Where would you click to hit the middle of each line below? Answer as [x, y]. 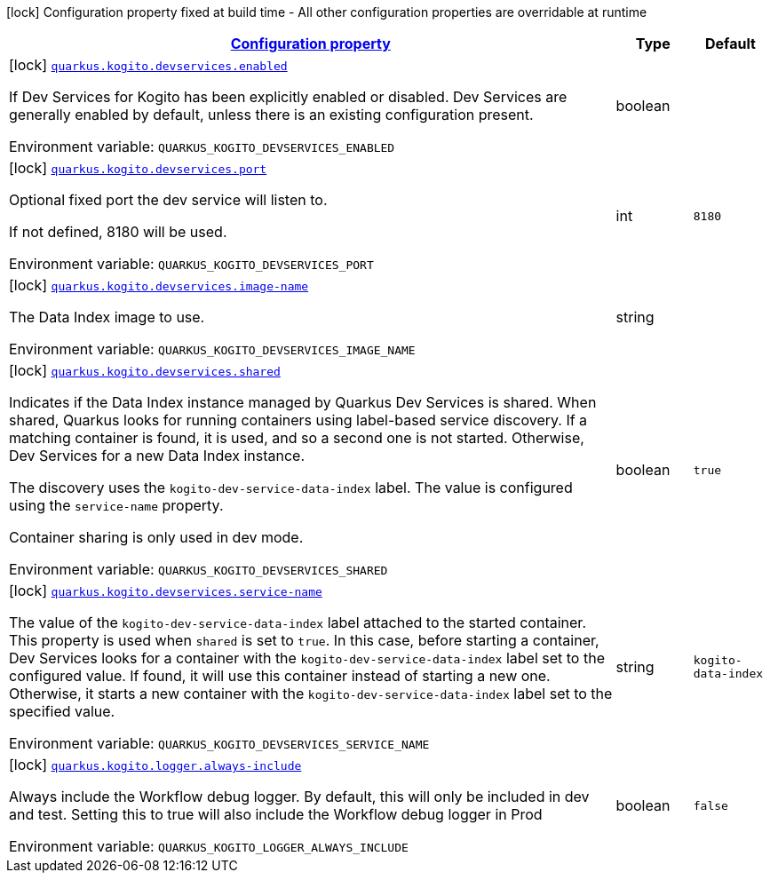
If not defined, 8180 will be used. [118, 232]
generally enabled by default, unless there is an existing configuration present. [271, 115]
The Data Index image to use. [107, 317]
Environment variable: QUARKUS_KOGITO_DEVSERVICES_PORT [191, 264]
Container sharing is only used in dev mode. [156, 537]
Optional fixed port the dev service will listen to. [168, 200]
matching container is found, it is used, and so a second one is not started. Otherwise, [297, 438]
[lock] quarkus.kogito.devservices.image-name [159, 285]
